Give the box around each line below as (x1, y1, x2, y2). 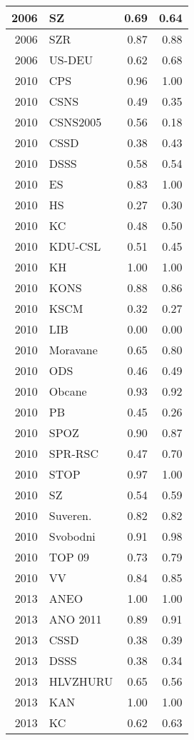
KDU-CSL (48, 238, 101, 254)
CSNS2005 (48, 114, 102, 130)
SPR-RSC (48, 445, 98, 461)
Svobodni (48, 528, 96, 544)
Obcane (48, 383, 87, 399)
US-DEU (48, 51, 93, 68)
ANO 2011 (48, 611, 102, 627)
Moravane (48, 341, 98, 358)
